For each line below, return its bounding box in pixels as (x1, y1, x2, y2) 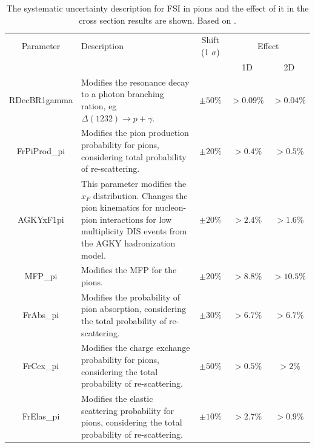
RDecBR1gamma (9, 93, 73, 106)
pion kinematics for (81, 201, 153, 214)
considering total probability (81, 150, 187, 163)
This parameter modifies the (81, 177, 187, 189)
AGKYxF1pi (18, 212, 64, 225)
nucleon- (155, 201, 187, 214)
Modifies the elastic (81, 392, 153, 405)
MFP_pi (24, 270, 58, 282)
